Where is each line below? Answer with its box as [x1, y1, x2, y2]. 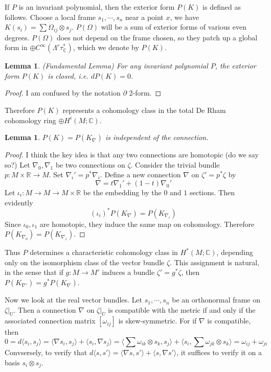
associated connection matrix [5, 315, 96, 326]
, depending [216, 247, 253, 258]
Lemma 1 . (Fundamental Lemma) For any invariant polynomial [5, 60, 208, 71]
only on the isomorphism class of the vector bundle [5, 257, 165, 267]
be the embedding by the [83, 187, 162, 197]
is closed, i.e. [48, 70, 88, 81]
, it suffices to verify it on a [176, 347, 262, 358]
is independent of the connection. [105, 132, 209, 143]
